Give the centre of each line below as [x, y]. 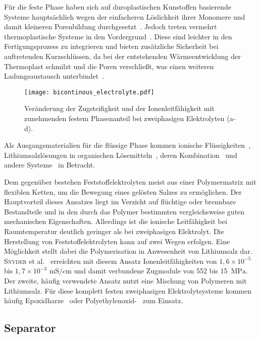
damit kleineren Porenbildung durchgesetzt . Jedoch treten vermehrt [111, 26]
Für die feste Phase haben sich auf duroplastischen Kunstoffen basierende [118, 7]
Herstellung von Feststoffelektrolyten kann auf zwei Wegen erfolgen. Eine [117, 241]
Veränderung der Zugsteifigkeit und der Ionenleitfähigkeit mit [119, 108]
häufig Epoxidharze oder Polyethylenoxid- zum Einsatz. [94, 300]
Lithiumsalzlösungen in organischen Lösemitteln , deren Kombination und [121, 155]
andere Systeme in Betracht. [50, 165]
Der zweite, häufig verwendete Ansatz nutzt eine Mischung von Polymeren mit [125, 280]
